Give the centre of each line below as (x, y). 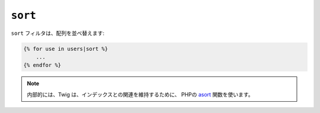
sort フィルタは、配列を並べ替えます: (58, 33)
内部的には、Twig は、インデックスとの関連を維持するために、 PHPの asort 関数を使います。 (140, 94)
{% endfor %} (42, 65)
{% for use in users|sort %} (66, 49)
